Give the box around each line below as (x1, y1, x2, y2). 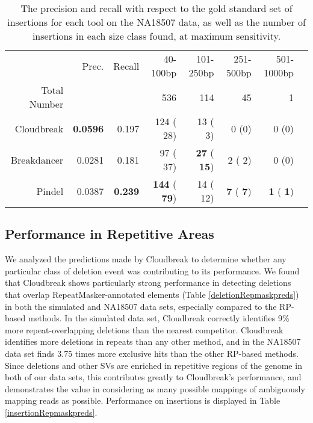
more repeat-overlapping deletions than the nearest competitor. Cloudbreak (5, 323, 284, 336)
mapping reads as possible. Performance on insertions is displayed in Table (5, 394, 280, 407)
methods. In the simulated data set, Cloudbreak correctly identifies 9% (28, 312, 290, 324)
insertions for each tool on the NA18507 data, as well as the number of (7, 15, 306, 29)
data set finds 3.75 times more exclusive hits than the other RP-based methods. (5, 347, 299, 359)
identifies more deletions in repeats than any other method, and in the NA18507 (5, 335, 301, 348)
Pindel (36, 184, 64, 198)
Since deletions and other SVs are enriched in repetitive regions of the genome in (5, 359, 302, 371)
